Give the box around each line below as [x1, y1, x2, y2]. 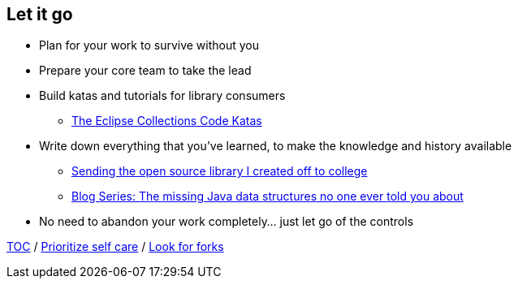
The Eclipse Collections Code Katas [71, 114, 262, 128]
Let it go [6, 4, 73, 24]
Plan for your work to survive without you [39, 38, 260, 53]
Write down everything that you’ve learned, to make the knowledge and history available [39, 139, 512, 153]
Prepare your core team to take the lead [39, 63, 252, 78]
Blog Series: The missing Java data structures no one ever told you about [71, 189, 464, 204]
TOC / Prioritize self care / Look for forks [6, 240, 224, 254]
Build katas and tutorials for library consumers [39, 89, 286, 103]
